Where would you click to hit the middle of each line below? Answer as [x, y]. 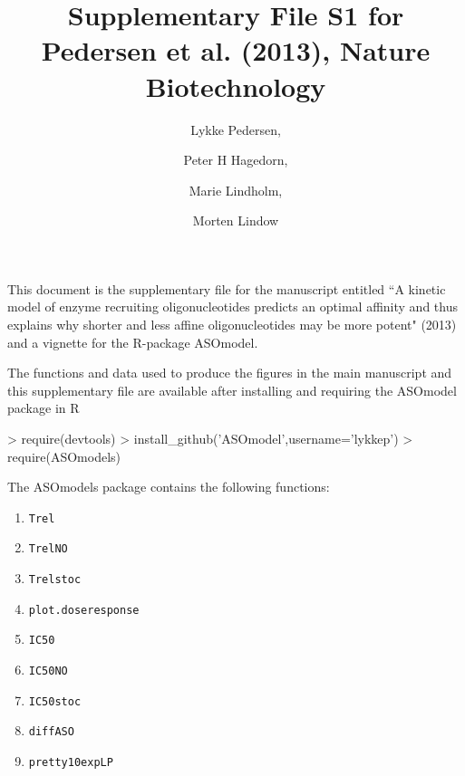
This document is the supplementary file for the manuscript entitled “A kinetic [227, 288]
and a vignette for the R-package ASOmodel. [133, 342]
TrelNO [48, 549]
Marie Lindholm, [236, 190]
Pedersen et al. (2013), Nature [236, 50]
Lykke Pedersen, [236, 129]
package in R [44, 408]
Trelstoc [55, 580]
